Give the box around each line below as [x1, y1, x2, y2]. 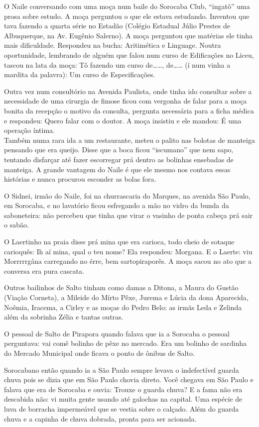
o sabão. [4, 219, 29, 230]
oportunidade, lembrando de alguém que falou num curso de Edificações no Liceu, [4, 49, 254, 60]
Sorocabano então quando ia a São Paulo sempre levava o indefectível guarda [4, 364, 239, 375]
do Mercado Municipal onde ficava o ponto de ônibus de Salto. [4, 348, 195, 358]
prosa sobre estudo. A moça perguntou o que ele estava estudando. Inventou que [4, 10, 250, 21]
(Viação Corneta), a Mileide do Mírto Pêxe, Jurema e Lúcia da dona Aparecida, [4, 292, 249, 303]
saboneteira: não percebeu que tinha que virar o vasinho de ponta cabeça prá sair [4, 210, 253, 220]
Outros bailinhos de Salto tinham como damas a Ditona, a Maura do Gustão [4, 282, 239, 293]
